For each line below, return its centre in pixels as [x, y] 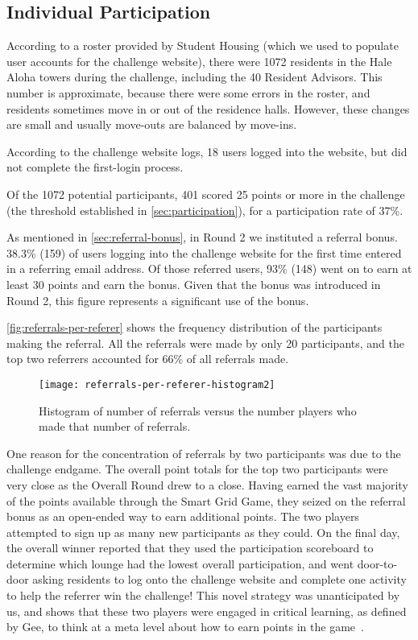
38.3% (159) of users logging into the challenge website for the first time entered [204, 252]
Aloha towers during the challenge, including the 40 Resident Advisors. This [195, 77]
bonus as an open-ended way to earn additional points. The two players [183, 516]
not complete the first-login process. [95, 167]
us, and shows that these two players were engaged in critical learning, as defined [207, 611]
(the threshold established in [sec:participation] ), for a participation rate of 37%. [205, 210]
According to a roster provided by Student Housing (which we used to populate [203, 45]
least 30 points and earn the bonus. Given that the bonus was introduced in [194, 284]
